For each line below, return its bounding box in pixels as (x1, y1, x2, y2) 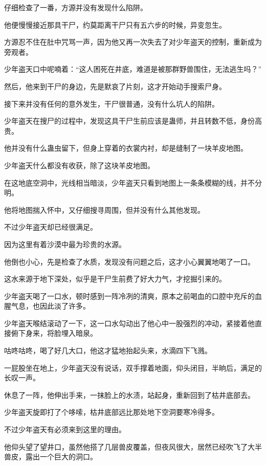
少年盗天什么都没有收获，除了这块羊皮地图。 (4, 159, 154, 170)
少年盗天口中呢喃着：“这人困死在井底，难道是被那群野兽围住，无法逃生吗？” (4, 64, 262, 74)
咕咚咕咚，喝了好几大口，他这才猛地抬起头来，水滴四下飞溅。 (4, 345, 212, 356)
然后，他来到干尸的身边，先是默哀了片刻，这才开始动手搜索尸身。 (4, 80, 226, 91)
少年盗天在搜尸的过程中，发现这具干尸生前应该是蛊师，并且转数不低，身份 (4, 115, 255, 126)
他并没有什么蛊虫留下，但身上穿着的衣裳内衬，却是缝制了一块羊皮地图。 (4, 143, 248, 153)
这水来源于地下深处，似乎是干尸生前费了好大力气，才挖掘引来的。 (4, 273, 226, 284)
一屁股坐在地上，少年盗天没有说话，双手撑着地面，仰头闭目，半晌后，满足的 (4, 362, 262, 373)
